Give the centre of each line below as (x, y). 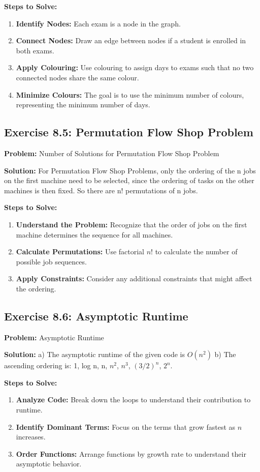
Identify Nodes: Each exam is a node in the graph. (98, 23)
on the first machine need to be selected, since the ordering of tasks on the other (129, 180)
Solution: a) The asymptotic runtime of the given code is (94, 354)
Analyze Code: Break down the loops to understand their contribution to (133, 400)
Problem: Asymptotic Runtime (54, 337)
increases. (31, 437)
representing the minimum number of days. (83, 105)
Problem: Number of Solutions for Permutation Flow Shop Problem (112, 153)
